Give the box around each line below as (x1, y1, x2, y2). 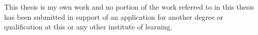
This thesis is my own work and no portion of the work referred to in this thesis (4, 2, 254, 12)
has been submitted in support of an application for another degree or (4, 11, 224, 22)
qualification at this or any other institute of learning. (4, 21, 173, 32)
